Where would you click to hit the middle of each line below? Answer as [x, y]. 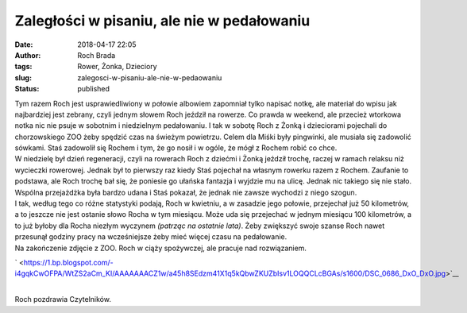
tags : [23, 67]
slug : [23, 77]
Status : [27, 89]
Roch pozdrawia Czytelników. [63, 299]
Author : [28, 55]
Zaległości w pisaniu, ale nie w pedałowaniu [162, 21]
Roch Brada [96, 55]
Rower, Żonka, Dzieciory [118, 67]
